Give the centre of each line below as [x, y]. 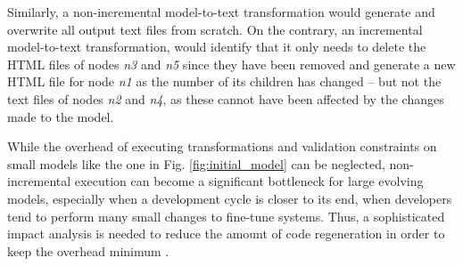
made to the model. [61, 116]
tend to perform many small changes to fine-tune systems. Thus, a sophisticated [226, 216]
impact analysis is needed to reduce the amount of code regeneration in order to [226, 234]
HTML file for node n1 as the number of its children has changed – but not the [224, 81]
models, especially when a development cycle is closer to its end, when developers [230, 198]
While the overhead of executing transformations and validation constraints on [222, 146]
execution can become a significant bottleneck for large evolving [249, 181]
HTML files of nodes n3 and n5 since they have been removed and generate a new [231, 64]
